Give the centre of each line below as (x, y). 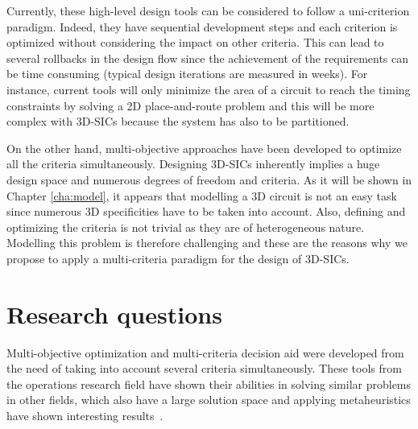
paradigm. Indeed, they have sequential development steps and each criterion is (202, 26)
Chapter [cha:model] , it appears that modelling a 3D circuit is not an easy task (202, 195)
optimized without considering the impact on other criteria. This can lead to (195, 42)
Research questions (114, 313)
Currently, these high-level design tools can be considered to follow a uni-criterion (208, 10)
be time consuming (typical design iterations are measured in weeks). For (187, 74)
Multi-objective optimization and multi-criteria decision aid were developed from (205, 352)
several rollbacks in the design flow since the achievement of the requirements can (208, 58)
